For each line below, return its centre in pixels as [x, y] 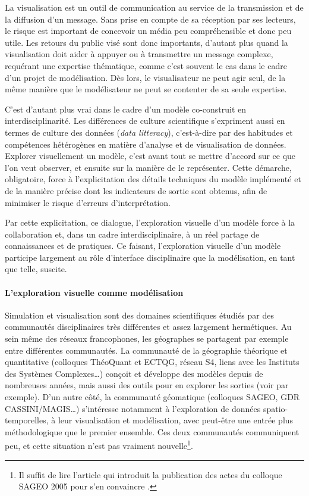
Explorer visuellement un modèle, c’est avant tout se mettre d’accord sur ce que [150, 156]
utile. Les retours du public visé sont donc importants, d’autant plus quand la [146, 42]
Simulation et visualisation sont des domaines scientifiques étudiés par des [139, 315]
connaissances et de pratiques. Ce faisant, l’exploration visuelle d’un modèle [143, 246]
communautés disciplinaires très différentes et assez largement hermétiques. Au [148, 327]
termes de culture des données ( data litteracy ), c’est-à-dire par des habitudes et [149, 132]
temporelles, [27, 420]
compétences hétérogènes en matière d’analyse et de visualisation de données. [146, 144]
